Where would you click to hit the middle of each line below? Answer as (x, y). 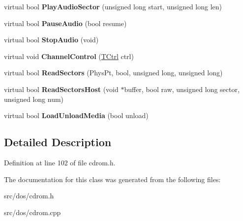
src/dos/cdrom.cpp (32, 212)
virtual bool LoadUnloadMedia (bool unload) (76, 115)
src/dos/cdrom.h (29, 196)
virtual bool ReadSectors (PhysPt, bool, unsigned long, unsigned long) (113, 73)
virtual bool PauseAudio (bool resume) (65, 23)
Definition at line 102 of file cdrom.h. (60, 162)
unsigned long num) (34, 99)
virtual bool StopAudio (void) (51, 40)
